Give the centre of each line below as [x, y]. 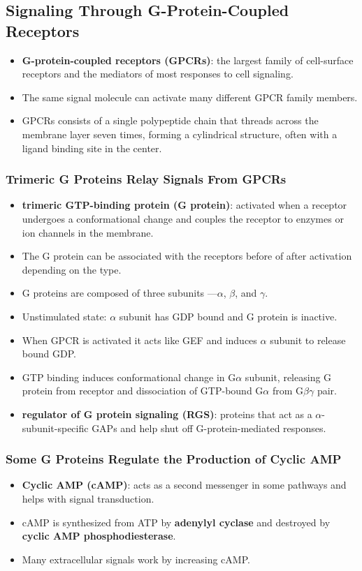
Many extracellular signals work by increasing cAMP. [136, 559]
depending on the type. [72, 269]
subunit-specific [55, 428]
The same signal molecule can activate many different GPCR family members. [190, 97]
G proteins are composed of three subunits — [120, 293]
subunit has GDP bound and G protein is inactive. [228, 316]
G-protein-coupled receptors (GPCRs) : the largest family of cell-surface [188, 60]
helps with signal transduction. [88, 498]
